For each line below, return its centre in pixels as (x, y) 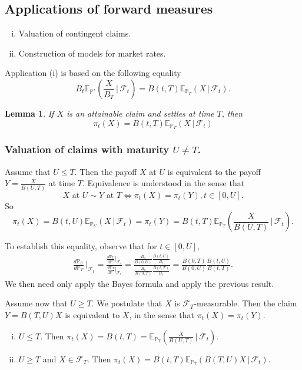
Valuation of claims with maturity (87, 149)
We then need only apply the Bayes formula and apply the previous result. (140, 283)
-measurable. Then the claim (245, 303)
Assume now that (36, 303)
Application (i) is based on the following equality (93, 73)
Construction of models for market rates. (92, 53)
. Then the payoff (106, 171)
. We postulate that (127, 303)
